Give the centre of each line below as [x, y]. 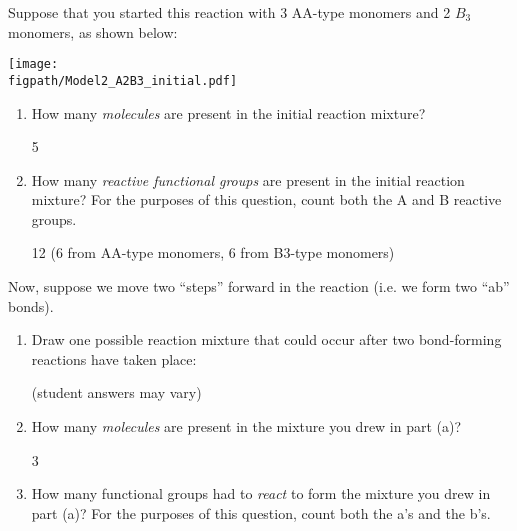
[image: [33, 64]
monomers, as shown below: [93, 31]
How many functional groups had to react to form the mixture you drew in [261, 493]
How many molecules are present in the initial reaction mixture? [228, 112]
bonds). [31, 305]
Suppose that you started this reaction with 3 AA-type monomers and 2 [229, 12]
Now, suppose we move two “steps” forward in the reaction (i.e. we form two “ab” [259, 286]
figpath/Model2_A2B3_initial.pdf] [123, 80]
